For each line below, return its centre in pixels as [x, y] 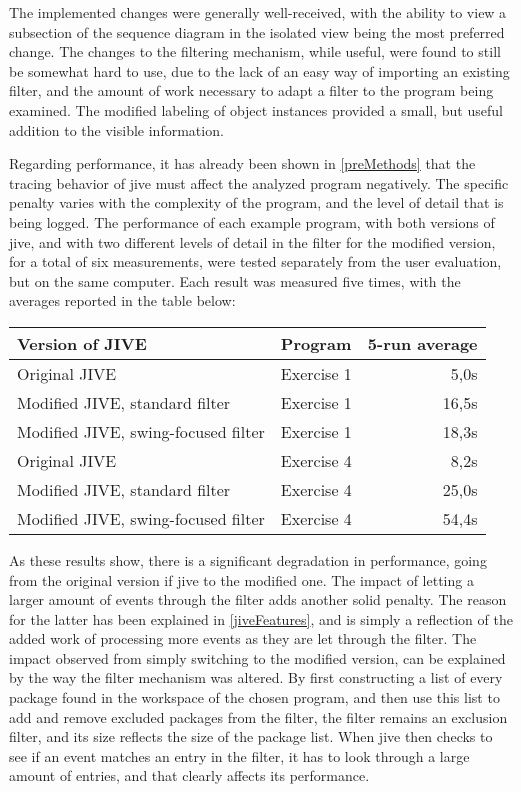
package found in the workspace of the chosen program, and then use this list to [254, 697]
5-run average [422, 343]
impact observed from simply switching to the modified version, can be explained [257, 657]
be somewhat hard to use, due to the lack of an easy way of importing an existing [259, 70]
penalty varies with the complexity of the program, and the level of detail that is [256, 202]
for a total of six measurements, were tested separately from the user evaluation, [255, 261]
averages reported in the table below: [122, 300]
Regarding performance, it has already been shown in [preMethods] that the [242, 163]
